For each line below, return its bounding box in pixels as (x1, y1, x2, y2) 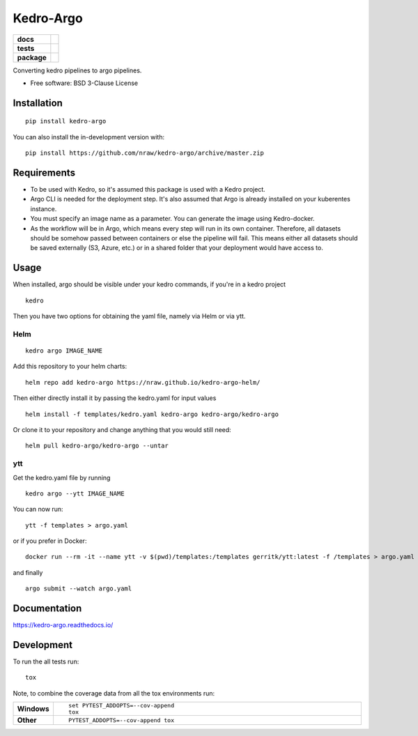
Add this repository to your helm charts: (13, 362, 127, 371)
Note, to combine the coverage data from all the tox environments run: (13, 689, 215, 697)
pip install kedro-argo (25, 117, 107, 125)
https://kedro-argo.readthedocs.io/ (13, 621, 114, 629)
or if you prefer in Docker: (13, 537, 87, 545)
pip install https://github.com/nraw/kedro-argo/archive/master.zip (25, 149, 264, 157)
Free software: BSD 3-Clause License (30, 79, 139, 87)
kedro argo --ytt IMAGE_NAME (25, 489, 125, 498)
